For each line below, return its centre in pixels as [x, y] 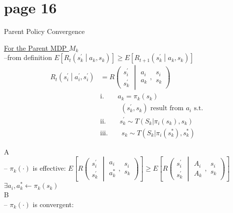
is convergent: [53, 204]
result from [167, 108]
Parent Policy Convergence [44, 31]
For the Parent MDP [35, 47]
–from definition [28, 57]
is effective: [49, 168]
